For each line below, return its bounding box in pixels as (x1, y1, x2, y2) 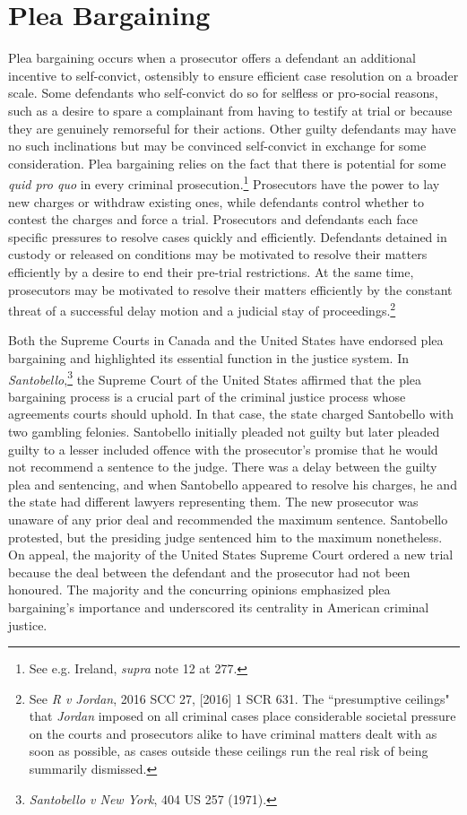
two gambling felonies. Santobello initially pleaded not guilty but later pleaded (8, 421, 440, 440)
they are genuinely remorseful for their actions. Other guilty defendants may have (8, 118, 456, 137)
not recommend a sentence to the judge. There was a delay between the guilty (8, 457, 437, 476)
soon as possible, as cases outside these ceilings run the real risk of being (29, 741, 428, 760)
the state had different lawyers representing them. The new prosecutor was (8, 492, 419, 511)
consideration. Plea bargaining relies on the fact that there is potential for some (8, 153, 446, 172)
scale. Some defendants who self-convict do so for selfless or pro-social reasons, (8, 83, 438, 102)
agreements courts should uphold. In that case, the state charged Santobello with (8, 404, 454, 423)
